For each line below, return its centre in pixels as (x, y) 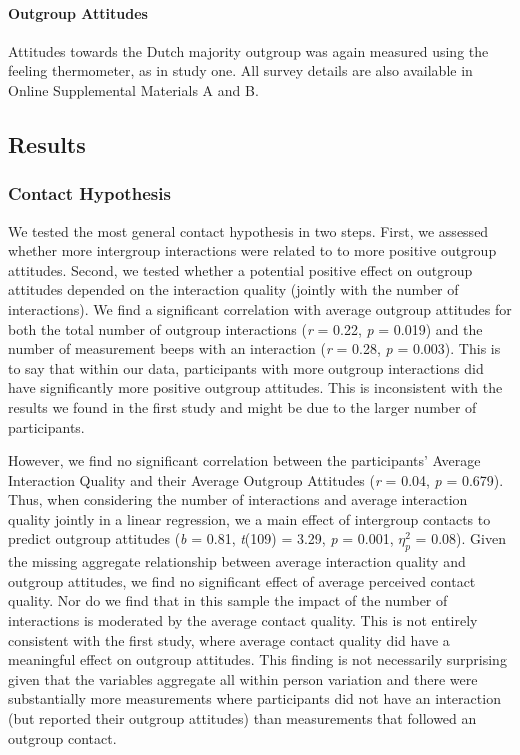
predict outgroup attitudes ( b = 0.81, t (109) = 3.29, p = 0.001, (201, 538)
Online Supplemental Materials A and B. (133, 89)
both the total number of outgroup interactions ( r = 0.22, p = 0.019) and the (245, 328)
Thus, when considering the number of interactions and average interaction (238, 499)
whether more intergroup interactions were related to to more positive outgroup (252, 250)
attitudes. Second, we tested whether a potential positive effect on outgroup (240, 269)
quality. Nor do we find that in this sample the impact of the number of (228, 600)
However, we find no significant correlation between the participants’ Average (244, 460)
